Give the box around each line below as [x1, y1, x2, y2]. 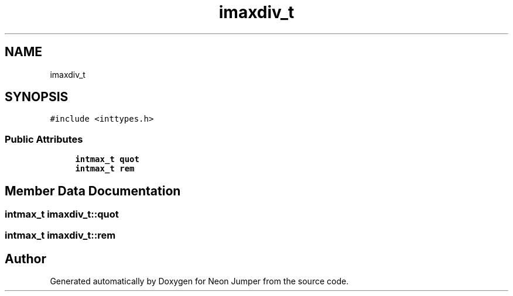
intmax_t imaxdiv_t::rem [5, 229, 116, 242]
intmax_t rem [75, 164, 135, 174]
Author [5, 251, 46, 266]
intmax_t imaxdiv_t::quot [5, 208, 119, 221]
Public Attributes [5, 133, 83, 145]
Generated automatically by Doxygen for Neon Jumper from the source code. [50, 276, 349, 287]
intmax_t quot [75, 154, 139, 164]
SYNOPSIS [5, 90, 69, 105]
